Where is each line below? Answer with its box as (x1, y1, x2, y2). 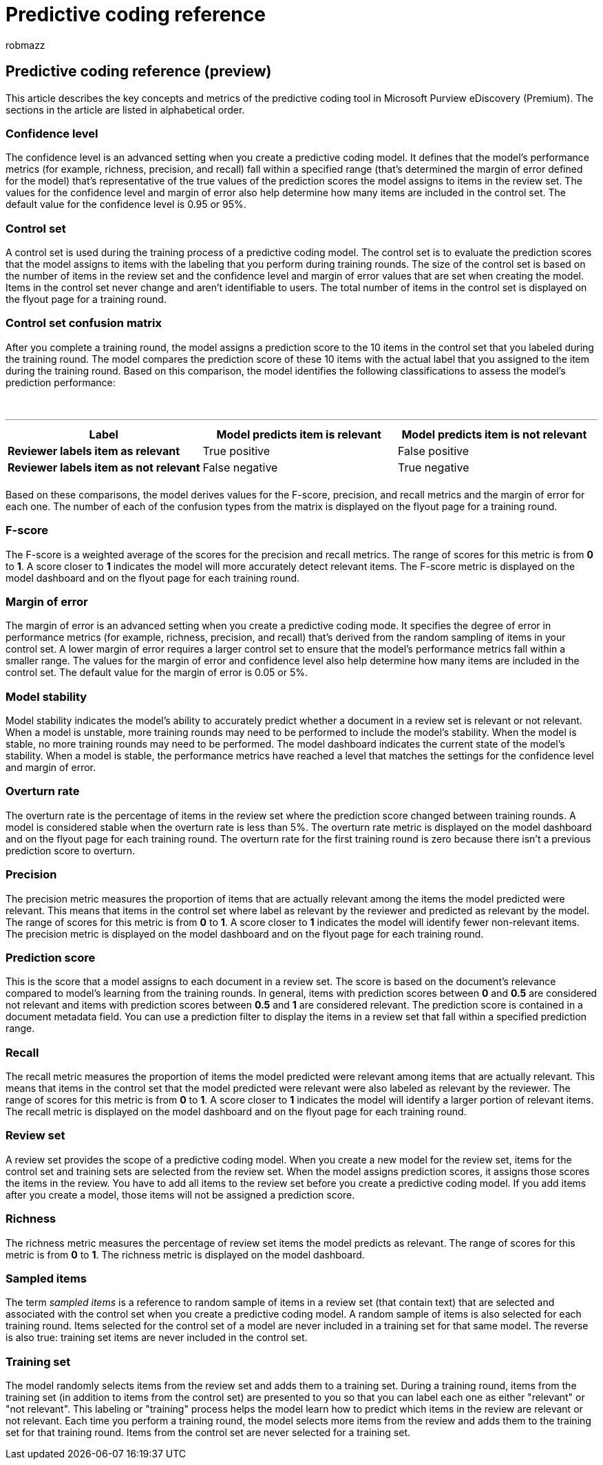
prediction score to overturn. (6, 844, 136, 856)
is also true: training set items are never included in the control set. (6, 1331, 308, 1344)
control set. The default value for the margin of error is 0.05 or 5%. (6, 666, 308, 679)
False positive (398, 443, 469, 458)
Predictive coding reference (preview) (6, 63, 272, 81)
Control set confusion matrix (6, 316, 162, 330)
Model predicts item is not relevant (401, 427, 587, 441)
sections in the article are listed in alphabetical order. (6, 103, 245, 116)
